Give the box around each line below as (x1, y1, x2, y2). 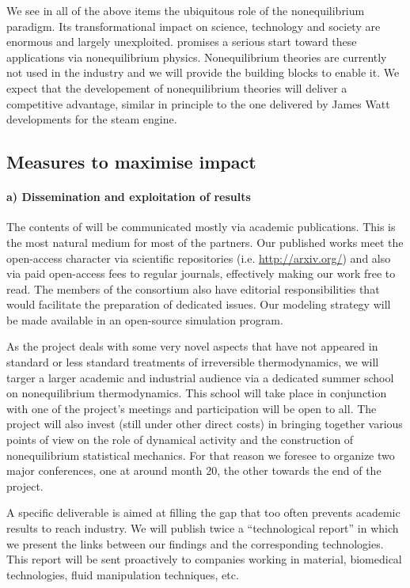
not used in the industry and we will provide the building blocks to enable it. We (6, 64, 400, 81)
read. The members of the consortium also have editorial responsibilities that (6, 280, 380, 297)
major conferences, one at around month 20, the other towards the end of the (6, 462, 382, 479)
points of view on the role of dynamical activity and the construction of (6, 431, 354, 448)
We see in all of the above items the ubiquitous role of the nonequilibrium (6, 2, 365, 18)
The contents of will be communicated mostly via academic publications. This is (6, 218, 396, 235)
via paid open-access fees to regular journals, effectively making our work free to (6, 265, 396, 282)
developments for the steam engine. (6, 111, 177, 127)
